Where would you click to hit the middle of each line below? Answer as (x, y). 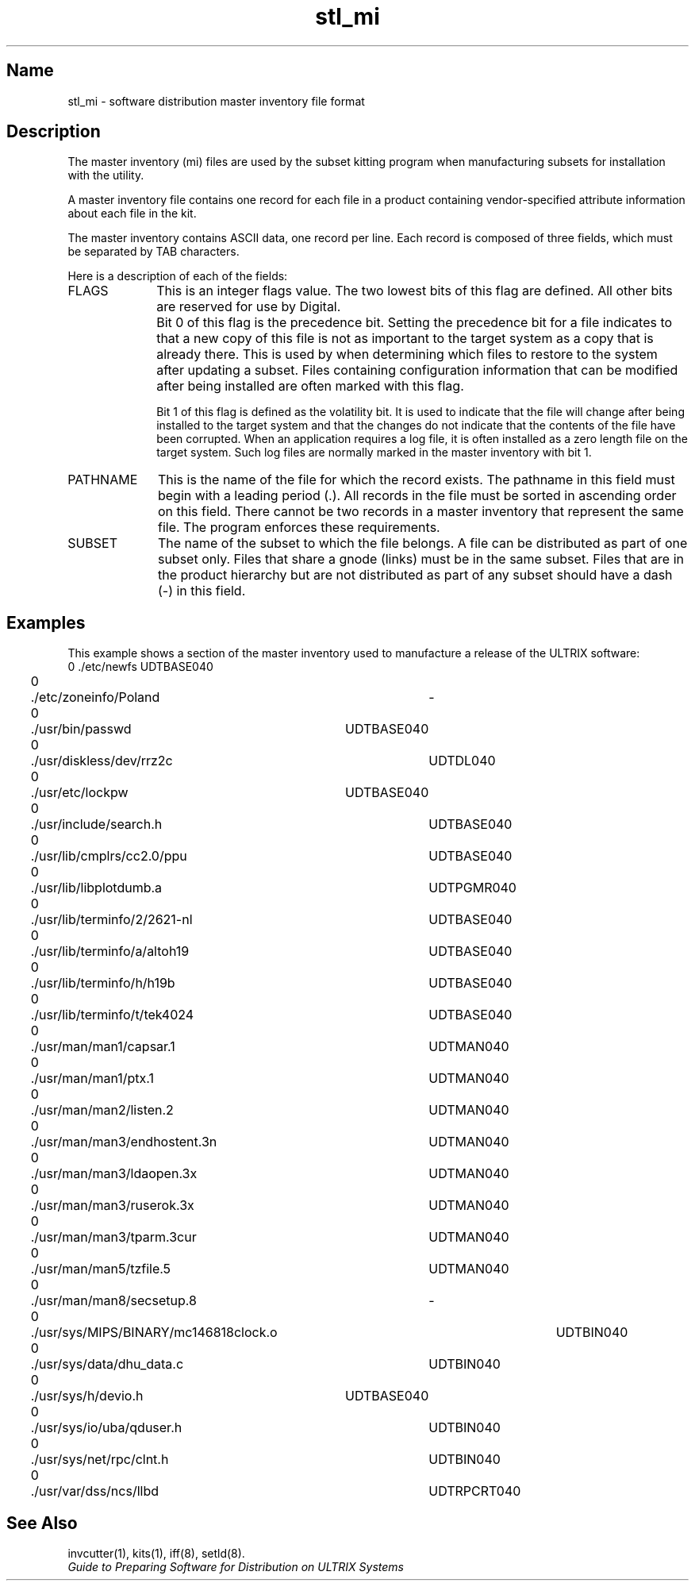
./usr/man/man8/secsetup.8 (113, 1301)
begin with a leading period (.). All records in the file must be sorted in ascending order (417, 496)
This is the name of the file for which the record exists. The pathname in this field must (416, 480)
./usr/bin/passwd (81, 729)
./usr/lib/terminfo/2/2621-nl (111, 920)
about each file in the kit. (132, 214)
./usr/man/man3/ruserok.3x (112, 1206)
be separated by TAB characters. (154, 252)
